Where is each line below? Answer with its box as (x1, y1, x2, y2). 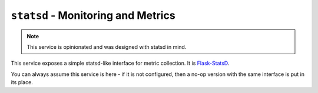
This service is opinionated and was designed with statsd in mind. (26, 43, 187, 50)
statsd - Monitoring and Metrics (11, 9, 176, 22)
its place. (11, 79, 34, 86)
